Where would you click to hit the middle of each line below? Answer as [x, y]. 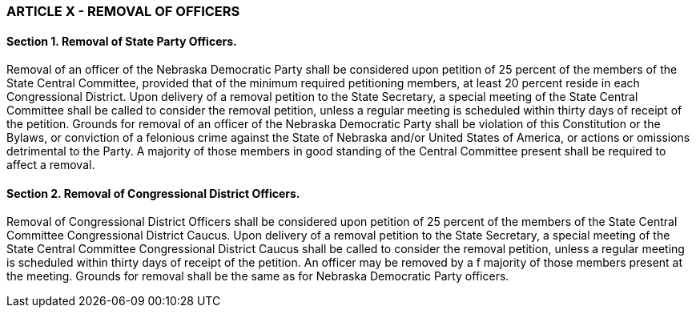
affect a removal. [51, 165]
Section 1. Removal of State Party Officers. [122, 41]
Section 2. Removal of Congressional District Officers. [153, 193]
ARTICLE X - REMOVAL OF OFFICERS [123, 11]
